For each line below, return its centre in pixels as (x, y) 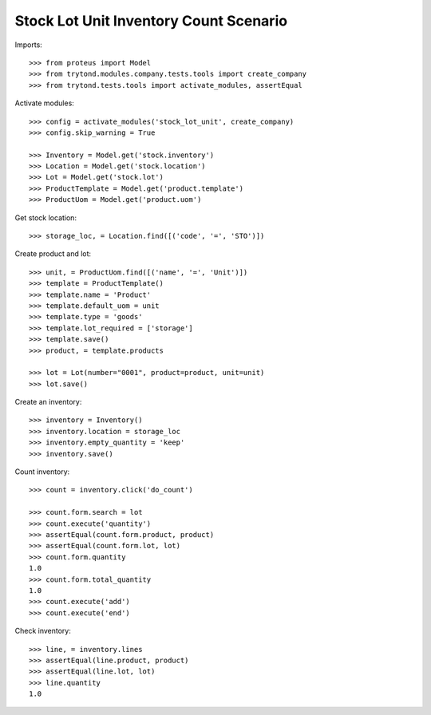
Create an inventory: (48, 402)
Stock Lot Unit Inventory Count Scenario (151, 21)
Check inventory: (43, 631)
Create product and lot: (53, 254)
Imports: (29, 45)
